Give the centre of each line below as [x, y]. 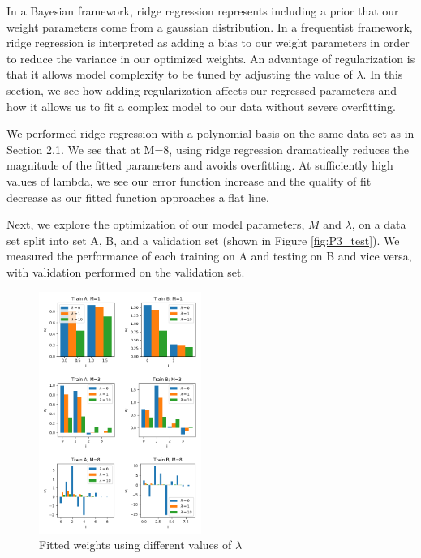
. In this [383, 74]
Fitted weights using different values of [135, 545]
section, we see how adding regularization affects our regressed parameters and [202, 90]
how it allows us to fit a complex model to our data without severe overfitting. [201, 106]
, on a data [379, 224]
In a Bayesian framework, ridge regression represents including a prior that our [203, 11]
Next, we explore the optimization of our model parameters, [156, 224]
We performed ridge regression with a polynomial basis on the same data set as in [210, 133]
